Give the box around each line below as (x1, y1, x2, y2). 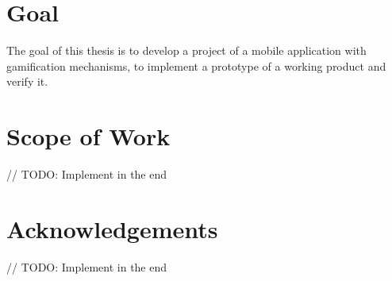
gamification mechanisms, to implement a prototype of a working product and (6, 57, 386, 74)
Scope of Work (6, 120, 171, 152)
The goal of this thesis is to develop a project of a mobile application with (6, 42, 367, 59)
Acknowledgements (6, 212, 218, 244)
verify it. (6, 73, 48, 90)
